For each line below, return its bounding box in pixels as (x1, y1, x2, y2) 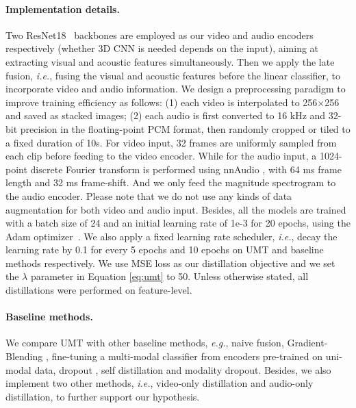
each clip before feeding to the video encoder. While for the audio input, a (5, 149, 317, 163)
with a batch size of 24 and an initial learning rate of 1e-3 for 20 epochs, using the (5, 216, 351, 230)
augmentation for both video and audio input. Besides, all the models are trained (5, 202, 346, 216)
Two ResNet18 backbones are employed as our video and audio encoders (5, 27, 314, 42)
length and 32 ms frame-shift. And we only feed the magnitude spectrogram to (5, 175, 336, 190)
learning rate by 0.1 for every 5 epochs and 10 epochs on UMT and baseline (5, 242, 324, 257)
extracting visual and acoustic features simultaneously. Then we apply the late (5, 54, 335, 68)
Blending (5, 349, 43, 364)
